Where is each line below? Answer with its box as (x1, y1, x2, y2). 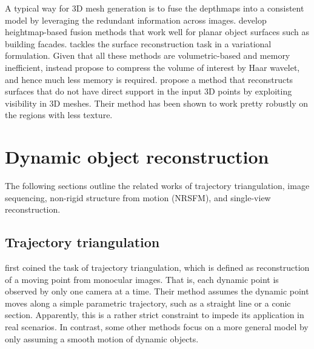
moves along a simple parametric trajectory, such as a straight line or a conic (5, 296, 291, 309)
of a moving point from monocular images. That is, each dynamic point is (5, 273, 279, 285)
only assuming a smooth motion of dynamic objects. (5, 332, 199, 345)
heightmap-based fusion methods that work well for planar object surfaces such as (5, 25, 309, 38)
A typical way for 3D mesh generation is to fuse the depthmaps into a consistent (5, 2, 304, 14)
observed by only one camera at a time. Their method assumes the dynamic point (5, 285, 309, 297)
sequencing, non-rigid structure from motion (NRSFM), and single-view (5, 191, 271, 204)
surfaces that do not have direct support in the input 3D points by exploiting (5, 85, 292, 98)
